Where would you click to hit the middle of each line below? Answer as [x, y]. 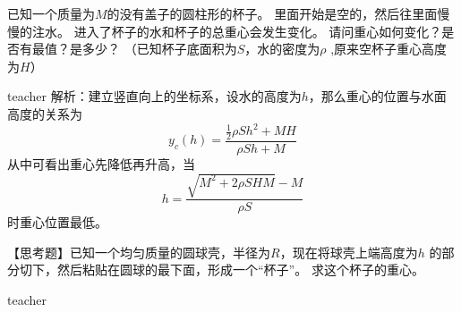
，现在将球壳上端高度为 [349, 252]
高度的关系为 [45, 113]
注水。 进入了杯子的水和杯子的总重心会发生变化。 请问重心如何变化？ [237, 31]
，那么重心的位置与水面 [377, 96]
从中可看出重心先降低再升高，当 [101, 163]
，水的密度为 [282, 49]
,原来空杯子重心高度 [389, 49]
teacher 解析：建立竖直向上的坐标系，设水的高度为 [154, 96]
